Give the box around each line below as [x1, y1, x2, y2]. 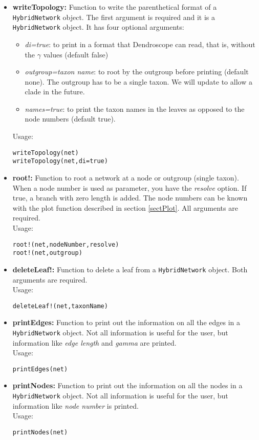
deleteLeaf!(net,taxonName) [12, 302, 108, 310]
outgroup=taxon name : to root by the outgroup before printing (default [25, 66, 249, 77]
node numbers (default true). [25, 113, 116, 124]
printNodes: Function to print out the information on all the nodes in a [12, 380, 243, 391]
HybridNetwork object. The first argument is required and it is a [12, 11, 215, 22]
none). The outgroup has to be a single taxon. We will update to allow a [25, 76, 252, 87]
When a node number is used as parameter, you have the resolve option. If [12, 182, 247, 193]
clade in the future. [25, 86, 85, 97]
